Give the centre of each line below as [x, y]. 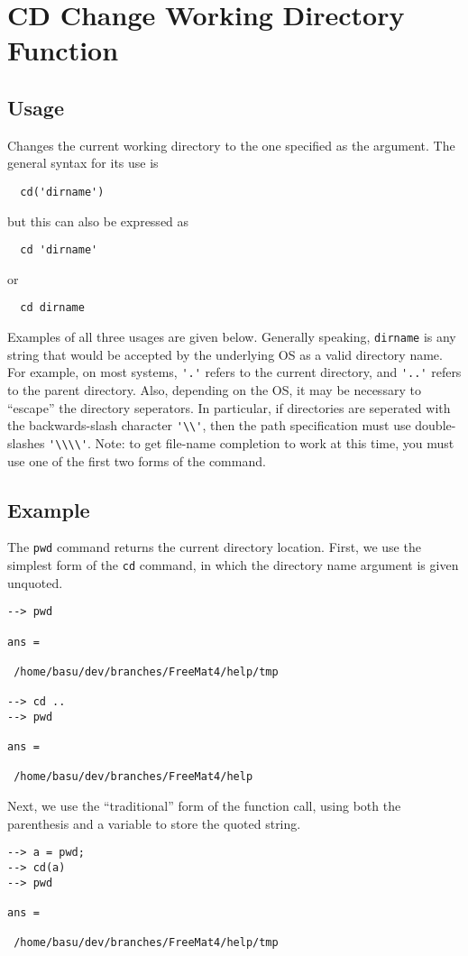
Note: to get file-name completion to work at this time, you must [275, 442]
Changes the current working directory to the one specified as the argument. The [231, 145]
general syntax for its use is [83, 163]
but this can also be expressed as [98, 221]
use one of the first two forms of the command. [137, 460]
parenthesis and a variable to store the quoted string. [154, 823]
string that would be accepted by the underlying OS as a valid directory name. [225, 354]
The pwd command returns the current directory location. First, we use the [214, 547]
